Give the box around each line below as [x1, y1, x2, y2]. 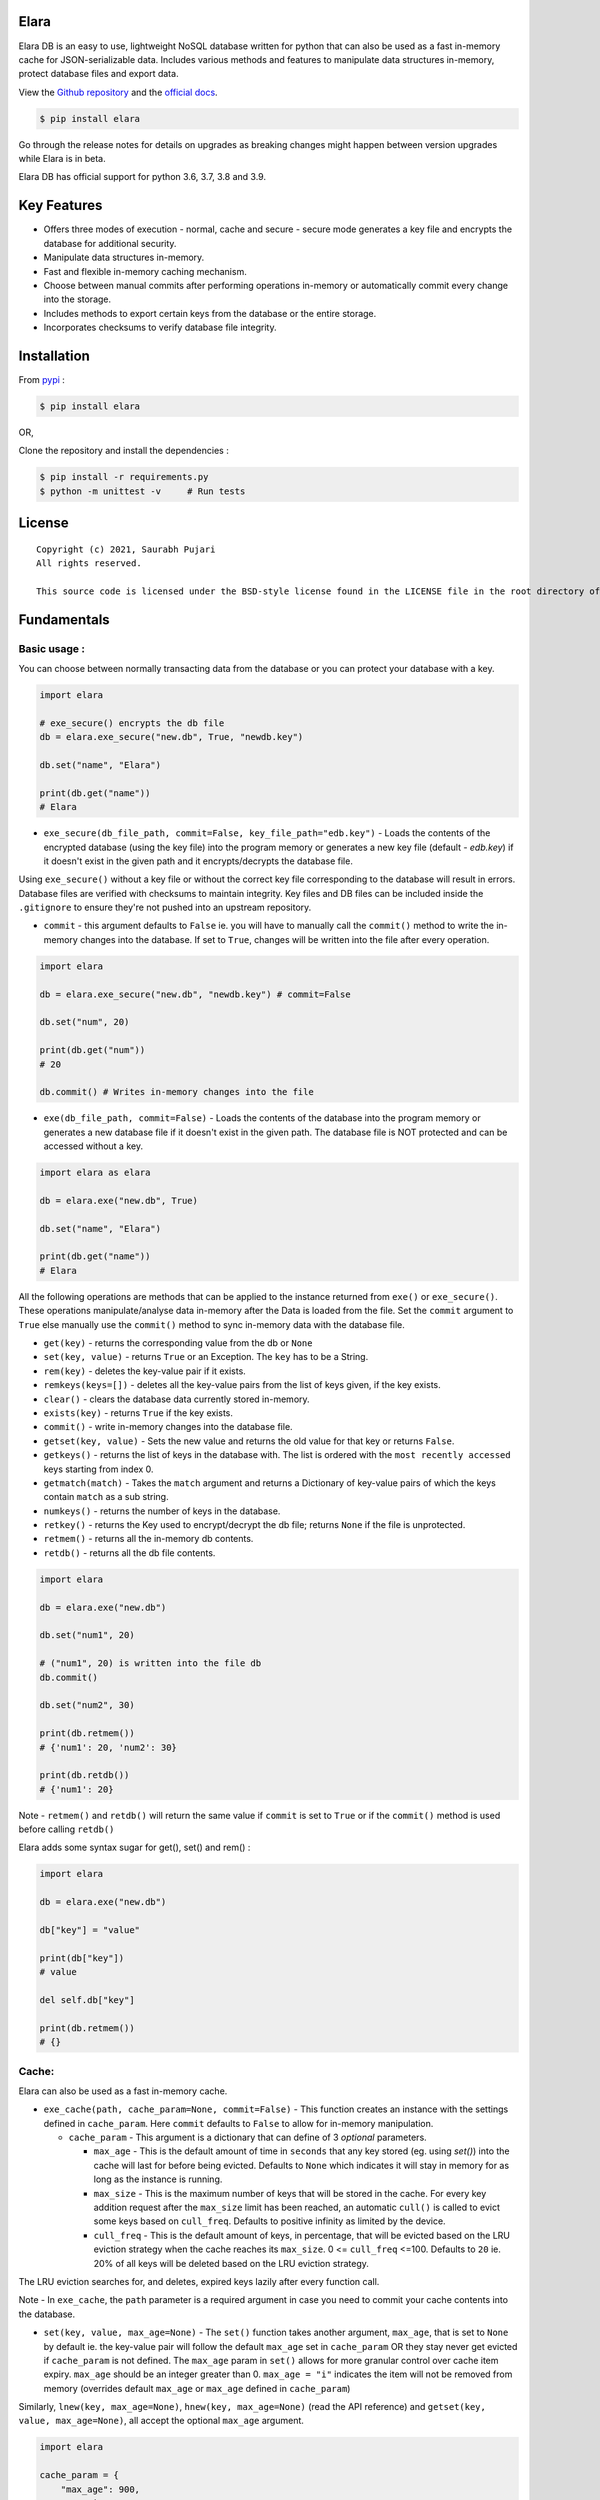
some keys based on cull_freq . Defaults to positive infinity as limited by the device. [93, 2215, 446, 2227]
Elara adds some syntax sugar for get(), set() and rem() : [18, 1841, 251, 1854]
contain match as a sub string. [43, 1491, 169, 1503]
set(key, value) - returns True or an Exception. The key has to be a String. [43, 1351, 369, 1363]
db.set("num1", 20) [39, 1630, 135, 1641]
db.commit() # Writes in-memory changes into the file [39, 1086, 314, 1098]
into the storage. [43, 293, 112, 305]
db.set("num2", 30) [39, 1700, 135, 1711]
